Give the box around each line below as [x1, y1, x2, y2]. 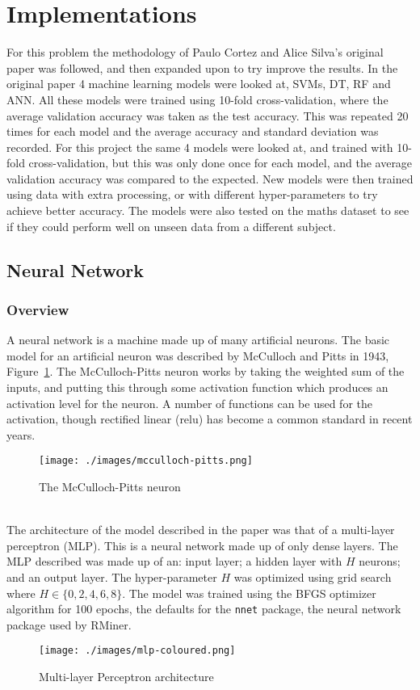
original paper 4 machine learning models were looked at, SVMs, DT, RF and [6, 75, 391, 92]
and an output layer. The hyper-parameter [6, 569, 217, 586]
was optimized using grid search [233, 569, 392, 586]
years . [6, 426, 36, 443]
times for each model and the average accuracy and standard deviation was [6, 123, 379, 140]
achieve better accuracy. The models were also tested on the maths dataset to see [6, 202, 409, 219]
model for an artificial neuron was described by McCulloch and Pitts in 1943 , [6, 347, 389, 364]
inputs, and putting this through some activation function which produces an [6, 379, 388, 396]
